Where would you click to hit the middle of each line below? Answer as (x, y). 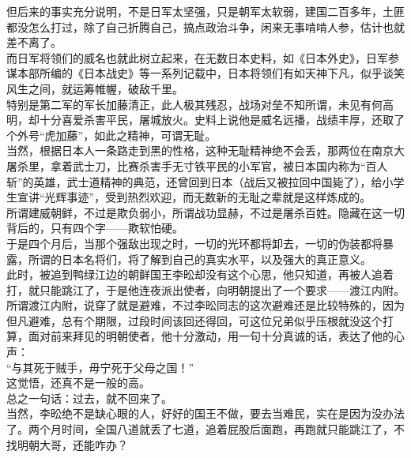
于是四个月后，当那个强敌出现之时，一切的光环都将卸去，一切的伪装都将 (194, 243)
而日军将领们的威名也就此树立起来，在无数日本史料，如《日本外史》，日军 (197, 57)
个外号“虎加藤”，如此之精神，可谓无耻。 (111, 135)
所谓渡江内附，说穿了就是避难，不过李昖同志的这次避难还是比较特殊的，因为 (205, 305)
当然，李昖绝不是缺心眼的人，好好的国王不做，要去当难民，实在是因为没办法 (205, 413)
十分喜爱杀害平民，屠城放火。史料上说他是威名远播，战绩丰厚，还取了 (222, 120)
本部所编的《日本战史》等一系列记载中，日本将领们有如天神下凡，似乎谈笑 (211, 73)
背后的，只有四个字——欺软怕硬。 (95, 228)
